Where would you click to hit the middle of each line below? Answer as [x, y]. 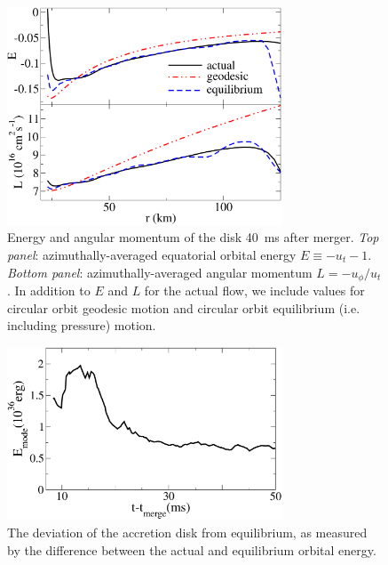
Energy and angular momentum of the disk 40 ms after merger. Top [193, 237]
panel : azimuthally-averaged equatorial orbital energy [152, 255]
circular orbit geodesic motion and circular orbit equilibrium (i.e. [184, 307]
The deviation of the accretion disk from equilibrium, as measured [187, 533]
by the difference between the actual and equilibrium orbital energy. [192, 549]
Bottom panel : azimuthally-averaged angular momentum [160, 272]
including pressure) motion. [82, 325]
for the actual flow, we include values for [254, 291]
